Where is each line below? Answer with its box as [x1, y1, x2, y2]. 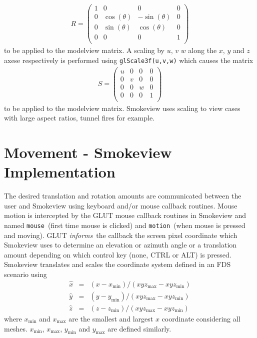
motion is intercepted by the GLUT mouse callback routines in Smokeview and [4, 210, 246, 220]
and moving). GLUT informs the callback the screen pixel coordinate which [4, 229, 237, 240]
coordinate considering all [161, 313, 240, 323]
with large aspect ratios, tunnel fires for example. [4, 112, 154, 123]
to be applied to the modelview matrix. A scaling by [4, 45, 164, 55]
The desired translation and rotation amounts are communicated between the [4, 190, 241, 201]
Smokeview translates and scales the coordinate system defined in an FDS [4, 259, 231, 269]
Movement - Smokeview [4, 142, 172, 162]
